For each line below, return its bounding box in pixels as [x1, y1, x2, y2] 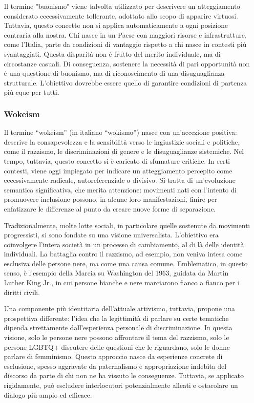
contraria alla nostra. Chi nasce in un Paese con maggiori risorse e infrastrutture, [4, 29, 247, 40]
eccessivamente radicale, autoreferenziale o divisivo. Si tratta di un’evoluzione [4, 175, 236, 185]
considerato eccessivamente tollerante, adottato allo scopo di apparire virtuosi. [4, 10, 238, 21]
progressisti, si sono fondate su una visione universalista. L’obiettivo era [4, 230, 219, 240]
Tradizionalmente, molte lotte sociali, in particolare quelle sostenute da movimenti [4, 220, 250, 230]
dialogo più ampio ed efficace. [4, 389, 92, 400]
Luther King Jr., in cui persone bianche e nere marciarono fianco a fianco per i [4, 277, 239, 288]
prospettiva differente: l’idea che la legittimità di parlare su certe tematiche [4, 313, 229, 323]
